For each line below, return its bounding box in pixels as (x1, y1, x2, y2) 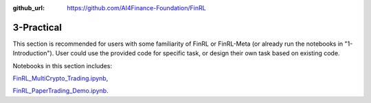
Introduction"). (12, 49, 54, 57)
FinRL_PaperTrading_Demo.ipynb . (12, 87, 109, 95)
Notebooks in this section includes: (12, 61, 113, 70)
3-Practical (12, 21, 62, 33)
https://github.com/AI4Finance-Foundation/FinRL (67, 4, 206, 12)
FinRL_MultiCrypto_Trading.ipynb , (12, 74, 109, 83)
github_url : (12, 4, 45, 12)
